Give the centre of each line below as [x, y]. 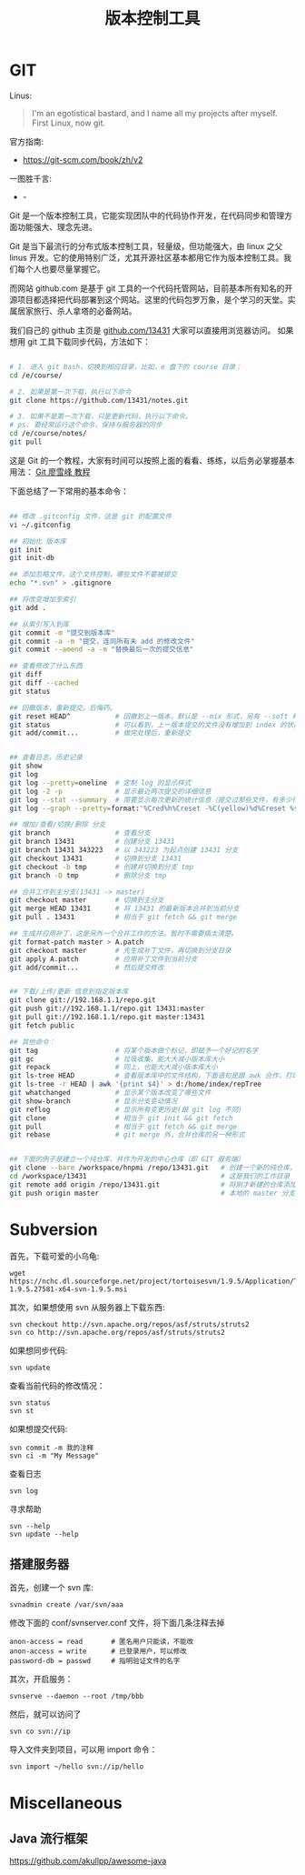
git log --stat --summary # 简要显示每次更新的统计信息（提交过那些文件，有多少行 [154, 800]
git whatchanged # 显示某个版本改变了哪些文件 [110, 1093]
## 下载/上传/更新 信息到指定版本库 [69, 992]
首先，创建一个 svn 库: [51, 1588]
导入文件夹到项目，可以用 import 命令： [84, 1750]
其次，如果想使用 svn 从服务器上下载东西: [87, 1307]
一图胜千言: [31, 178]
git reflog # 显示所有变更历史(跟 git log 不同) [126, 1109]
